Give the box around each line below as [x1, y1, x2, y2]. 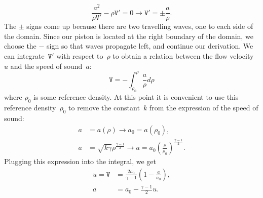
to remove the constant [68, 102, 140, 113]
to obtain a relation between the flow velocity [112, 50, 254, 61]
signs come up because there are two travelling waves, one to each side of [26, 21, 253, 31]
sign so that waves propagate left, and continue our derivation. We [47, 41, 253, 51]
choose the [4, 41, 36, 51]
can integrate [4, 50, 45, 61]
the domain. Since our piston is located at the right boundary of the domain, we [4, 30, 253, 41]
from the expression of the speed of [149, 102, 258, 113]
